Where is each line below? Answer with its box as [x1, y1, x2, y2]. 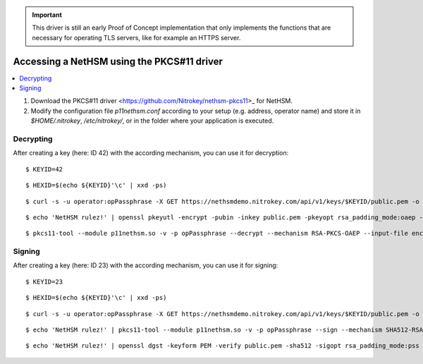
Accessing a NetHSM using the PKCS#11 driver [13, 55, 223, 67]
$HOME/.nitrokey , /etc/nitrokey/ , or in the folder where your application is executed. [30, 116, 274, 125]
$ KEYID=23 [25, 277, 63, 286]
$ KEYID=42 [25, 165, 63, 173]
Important [32, 11, 63, 19]
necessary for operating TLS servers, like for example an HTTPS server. [32, 33, 241, 42]
